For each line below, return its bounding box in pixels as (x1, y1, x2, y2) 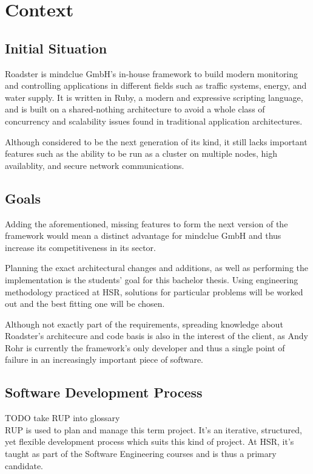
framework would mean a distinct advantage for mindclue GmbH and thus (5, 229, 281, 242)
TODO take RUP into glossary (5, 411, 120, 424)
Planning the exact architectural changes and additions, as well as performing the (5, 261, 309, 274)
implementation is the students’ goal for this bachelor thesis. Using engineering (5, 273, 298, 286)
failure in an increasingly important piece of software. (5, 353, 203, 366)
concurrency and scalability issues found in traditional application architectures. (5, 114, 303, 127)
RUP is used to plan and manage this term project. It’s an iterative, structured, (5, 423, 302, 436)
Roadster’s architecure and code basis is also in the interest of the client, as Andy (5, 329, 308, 342)
